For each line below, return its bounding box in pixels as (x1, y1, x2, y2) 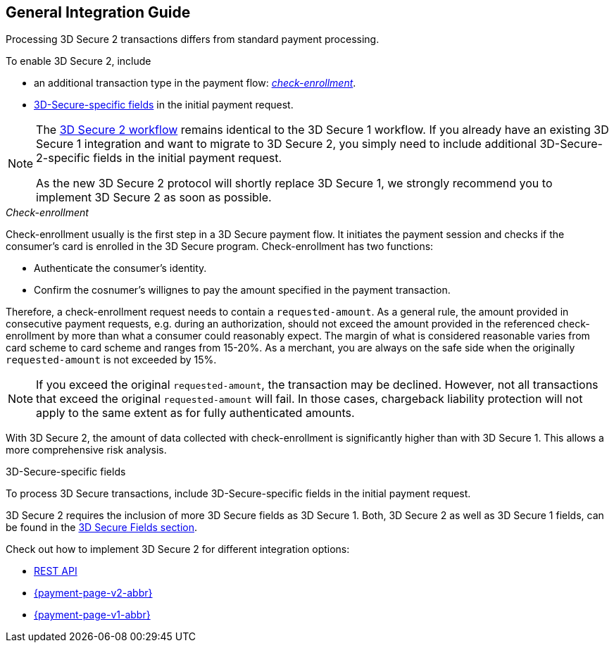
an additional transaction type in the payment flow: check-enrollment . (34, 77, 356, 89)
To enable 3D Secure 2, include (6, 55, 151, 68)
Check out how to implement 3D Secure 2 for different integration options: (6, 543, 350, 556)
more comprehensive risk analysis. (6, 444, 167, 456)
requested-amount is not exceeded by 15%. (6, 354, 217, 366)
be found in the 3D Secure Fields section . (6, 521, 198, 534)
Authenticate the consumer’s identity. (34, 262, 207, 275)
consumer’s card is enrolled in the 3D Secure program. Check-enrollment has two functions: (6, 240, 434, 253)
